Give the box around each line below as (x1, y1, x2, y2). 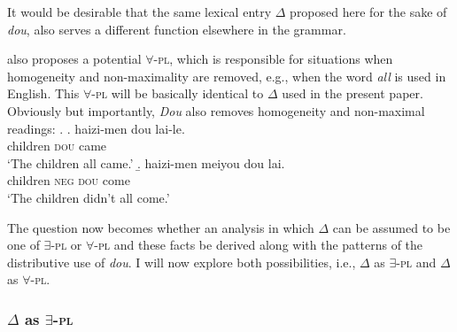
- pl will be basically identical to (91, 84, 264, 103)
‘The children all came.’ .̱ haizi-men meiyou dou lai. (7, 153, 285, 172)
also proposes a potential (7, 50, 142, 68)
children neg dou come (7, 171, 130, 189)
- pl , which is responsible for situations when (153, 50, 393, 68)
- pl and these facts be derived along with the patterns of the (94, 235, 423, 254)
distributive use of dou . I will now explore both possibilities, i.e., (7, 252, 356, 271)
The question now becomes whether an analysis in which (7, 218, 314, 236)
